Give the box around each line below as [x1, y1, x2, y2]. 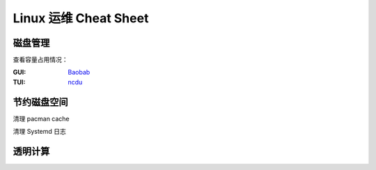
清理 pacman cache [13, 114, 70, 123]
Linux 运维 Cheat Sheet [13, 10, 149, 26]
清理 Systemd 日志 [13, 127, 66, 136]
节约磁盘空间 [13, 96, 68, 108]
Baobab [68, 68, 91, 77]
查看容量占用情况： [13, 56, 68, 64]
